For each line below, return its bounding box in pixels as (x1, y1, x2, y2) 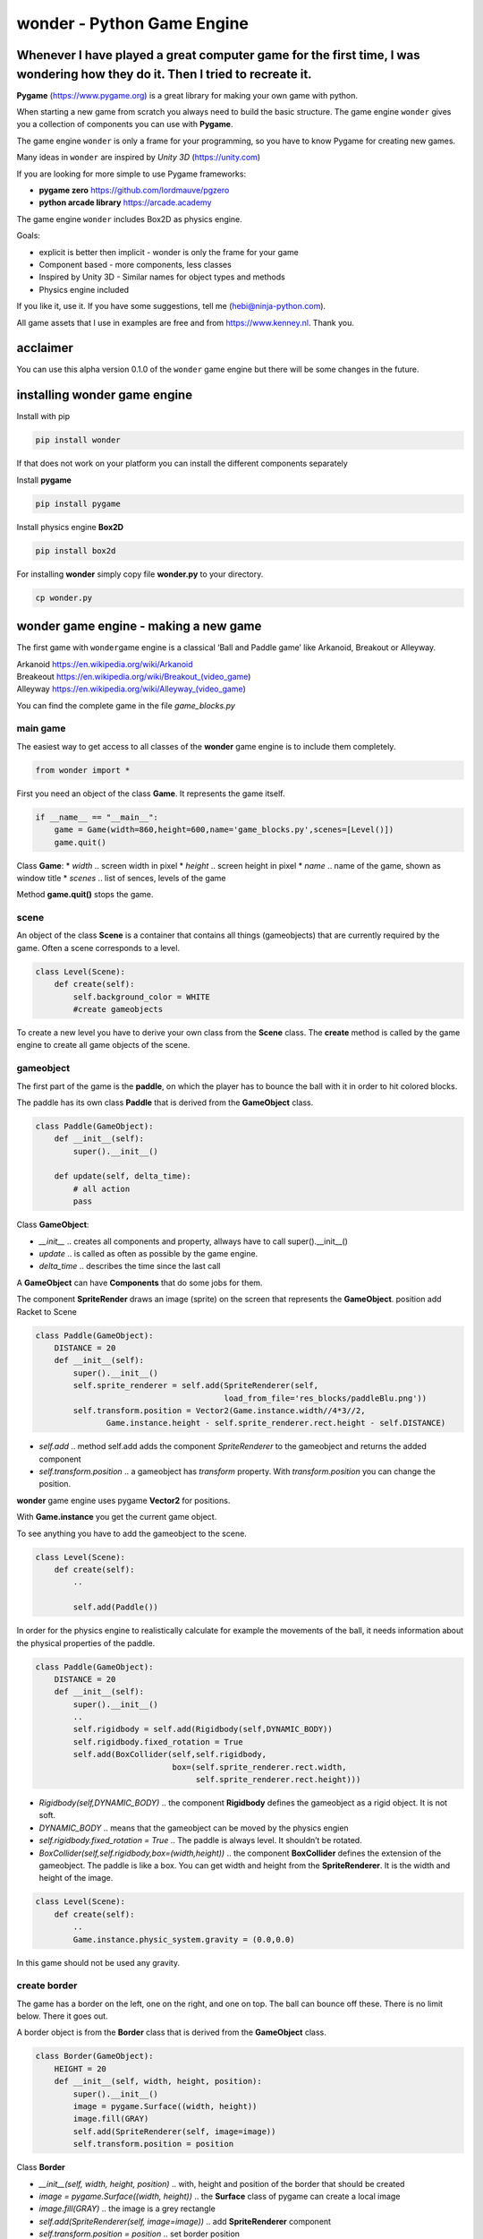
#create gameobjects (72, 1004, 164, 1014)
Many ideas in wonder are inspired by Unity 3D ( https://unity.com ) (16, 152, 261, 163)
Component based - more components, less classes (38, 259, 232, 270)
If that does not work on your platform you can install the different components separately (16, 458, 348, 469)
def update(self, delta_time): (54, 1171, 191, 1181)
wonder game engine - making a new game (16, 619, 262, 634)
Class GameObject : (16, 1219, 89, 1231)
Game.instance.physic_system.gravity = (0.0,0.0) (72, 1934, 295, 1944)
